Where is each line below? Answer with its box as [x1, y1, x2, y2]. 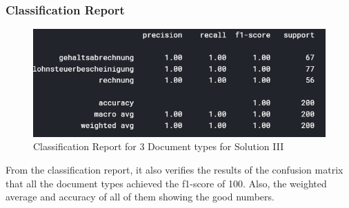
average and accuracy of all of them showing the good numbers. [6, 189, 275, 204]
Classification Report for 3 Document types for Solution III [33, 139, 284, 154]
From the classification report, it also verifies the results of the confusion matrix [6, 163, 343, 177]
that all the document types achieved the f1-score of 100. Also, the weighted [6, 176, 327, 190]
